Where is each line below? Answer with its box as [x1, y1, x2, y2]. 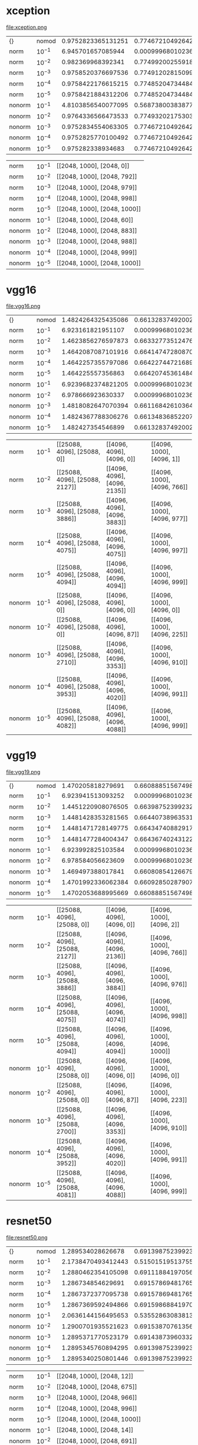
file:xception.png [6, 24, 47, 31]
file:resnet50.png [6, 1233, 48, 1241]
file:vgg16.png [6, 302, 41, 310]
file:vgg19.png [6, 768, 41, 776]
